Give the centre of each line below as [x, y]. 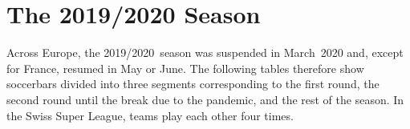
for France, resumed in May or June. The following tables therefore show [185, 68]
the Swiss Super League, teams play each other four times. [150, 115]
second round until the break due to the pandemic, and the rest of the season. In [205, 99]
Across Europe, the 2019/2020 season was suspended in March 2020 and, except [205, 52]
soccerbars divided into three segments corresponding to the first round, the [193, 84]
